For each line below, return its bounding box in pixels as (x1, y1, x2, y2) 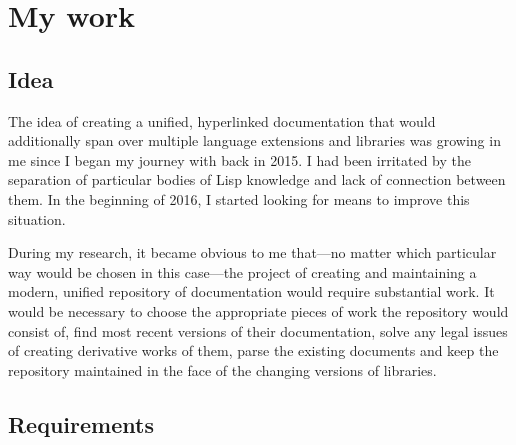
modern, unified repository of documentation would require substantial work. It (8, 281, 495, 302)
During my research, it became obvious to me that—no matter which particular (8, 242, 497, 263)
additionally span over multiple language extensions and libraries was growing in (8, 130, 501, 151)
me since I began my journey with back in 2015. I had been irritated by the (8, 149, 471, 170)
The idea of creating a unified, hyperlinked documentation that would (8, 110, 436, 131)
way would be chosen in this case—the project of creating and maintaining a (8, 261, 477, 282)
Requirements (8, 408, 154, 439)
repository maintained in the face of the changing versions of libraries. (8, 359, 437, 380)
